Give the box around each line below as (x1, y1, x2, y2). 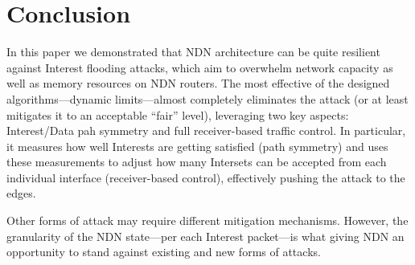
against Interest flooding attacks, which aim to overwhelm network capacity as (6, 59, 393, 75)
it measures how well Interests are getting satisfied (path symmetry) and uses (6, 137, 388, 154)
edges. (6, 185, 36, 202)
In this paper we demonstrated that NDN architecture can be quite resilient (6, 43, 380, 60)
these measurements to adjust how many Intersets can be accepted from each (6, 153, 387, 170)
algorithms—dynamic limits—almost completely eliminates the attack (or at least (6, 90, 409, 107)
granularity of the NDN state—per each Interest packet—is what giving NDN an (6, 227, 405, 244)
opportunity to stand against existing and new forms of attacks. (6, 243, 321, 260)
